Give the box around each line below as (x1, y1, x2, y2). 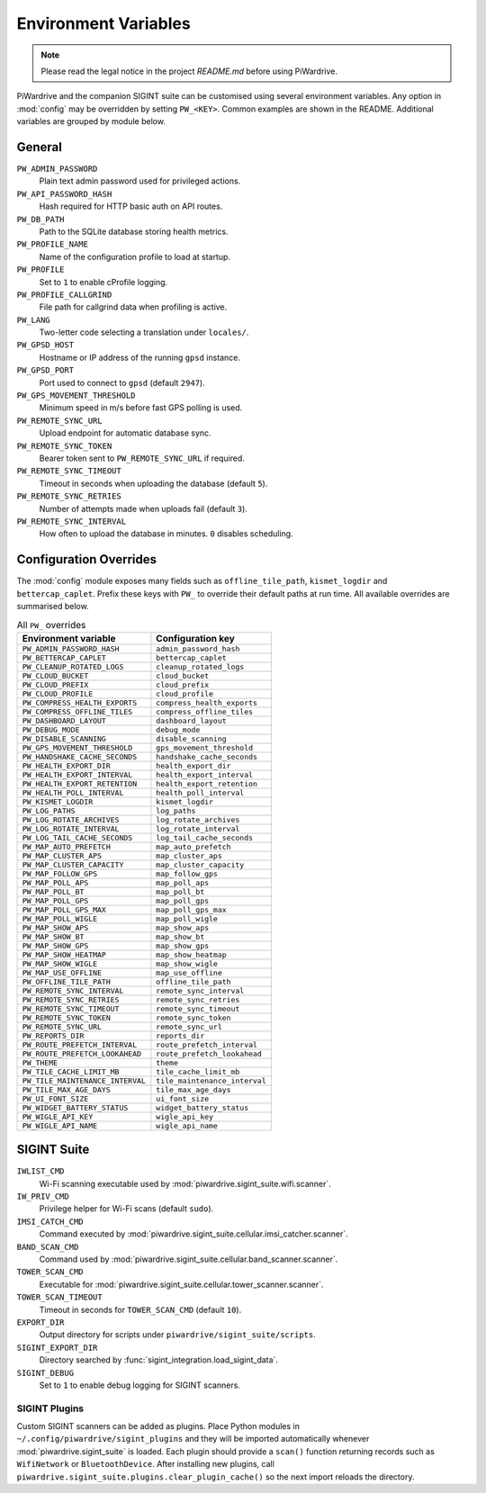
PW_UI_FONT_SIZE (22, 1093, 89, 1103)
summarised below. (16, 601, 89, 612)
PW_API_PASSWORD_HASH (16, 189, 112, 199)
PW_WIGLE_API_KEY (22, 1111, 94, 1121)
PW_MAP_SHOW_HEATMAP (22, 949, 107, 959)
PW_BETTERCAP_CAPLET (22, 652, 107, 662)
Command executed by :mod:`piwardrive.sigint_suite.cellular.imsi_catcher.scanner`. (39, 1228, 348, 1239)
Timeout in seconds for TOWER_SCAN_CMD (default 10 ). (39, 1304, 242, 1315)
